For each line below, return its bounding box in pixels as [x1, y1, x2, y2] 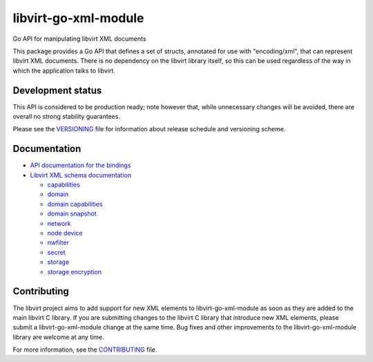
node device [47, 229, 83, 238]
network [47, 219, 71, 227]
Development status [12, 84, 102, 96]
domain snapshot [47, 209, 97, 218]
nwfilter [47, 238, 69, 247]
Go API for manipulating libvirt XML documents [12, 35, 146, 43]
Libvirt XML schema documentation [30, 171, 131, 179]
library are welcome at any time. [12, 332, 104, 341]
